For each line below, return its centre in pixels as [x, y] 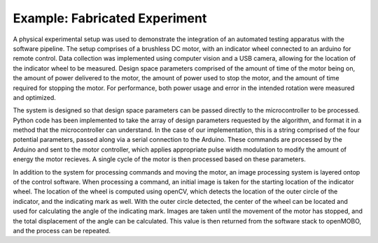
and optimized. [34, 97]
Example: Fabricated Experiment [110, 18]
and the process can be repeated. [62, 230]
